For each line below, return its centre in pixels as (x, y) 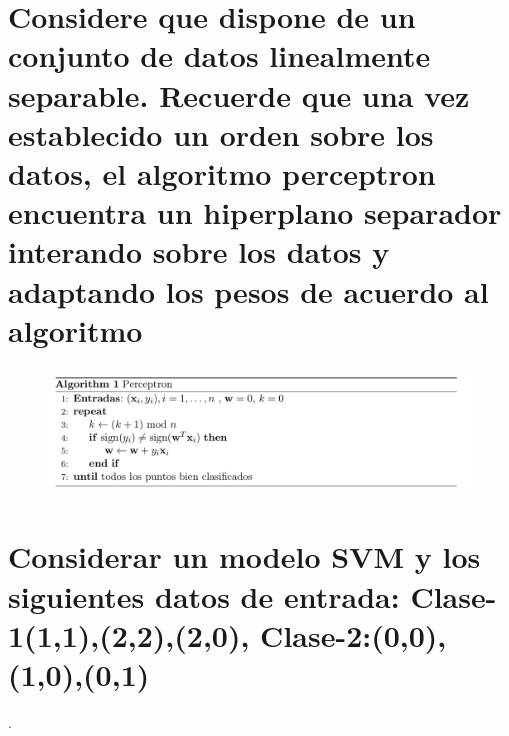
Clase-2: (316, 634)
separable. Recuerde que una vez (239, 94)
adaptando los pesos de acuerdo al (248, 290)
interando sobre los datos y (199, 251)
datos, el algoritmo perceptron (222, 172)
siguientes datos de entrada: (204, 595)
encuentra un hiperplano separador (255, 212)
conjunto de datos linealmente (219, 55)
